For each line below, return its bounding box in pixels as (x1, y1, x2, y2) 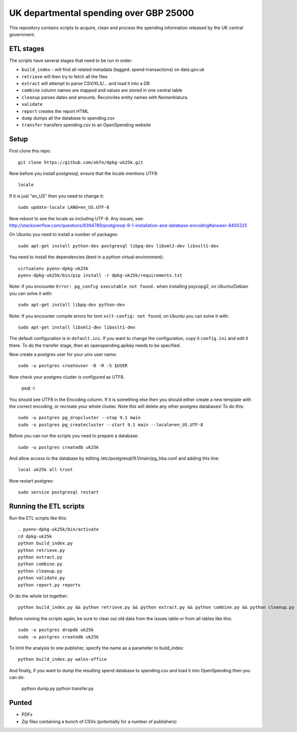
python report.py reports (18, 582, 81, 587)
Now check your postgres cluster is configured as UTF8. (9, 374, 125, 380)
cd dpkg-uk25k (18, 534, 52, 539)
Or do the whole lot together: (9, 593, 68, 599)
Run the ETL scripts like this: (9, 515, 67, 521)
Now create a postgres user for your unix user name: (9, 351, 117, 357)
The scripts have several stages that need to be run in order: (9, 57, 133, 63)
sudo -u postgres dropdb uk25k (18, 627, 94, 633)
